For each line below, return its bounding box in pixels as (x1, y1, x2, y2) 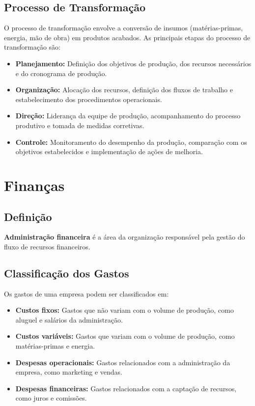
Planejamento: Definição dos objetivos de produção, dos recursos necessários (15, 58, 252, 68)
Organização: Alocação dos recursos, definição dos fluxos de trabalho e (15, 84, 233, 95)
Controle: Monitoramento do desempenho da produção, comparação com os (15, 136, 247, 147)
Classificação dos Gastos (4, 265, 129, 280)
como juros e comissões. (15, 393, 87, 403)
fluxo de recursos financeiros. (4, 241, 90, 251)
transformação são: (4, 42, 60, 52)
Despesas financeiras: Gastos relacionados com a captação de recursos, (15, 383, 237, 393)
